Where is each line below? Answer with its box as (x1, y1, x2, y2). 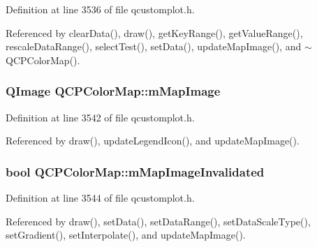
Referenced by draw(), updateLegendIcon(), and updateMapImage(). (6, 133, 300, 148)
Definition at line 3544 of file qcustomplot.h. (6, 190, 195, 204)
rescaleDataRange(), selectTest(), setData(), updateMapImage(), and (6, 39, 302, 54)
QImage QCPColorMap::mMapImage (6, 82, 221, 100)
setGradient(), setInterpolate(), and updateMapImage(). (6, 227, 246, 242)
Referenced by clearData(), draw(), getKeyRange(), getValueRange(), (6, 25, 303, 40)
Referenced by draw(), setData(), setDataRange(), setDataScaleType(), (6, 214, 311, 228)
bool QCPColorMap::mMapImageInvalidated (6, 163, 265, 180)
